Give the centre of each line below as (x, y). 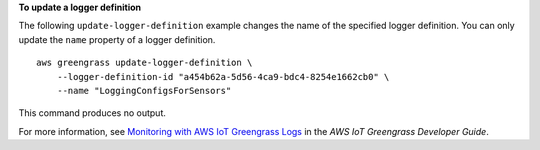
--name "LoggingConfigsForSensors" (144, 90)
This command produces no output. (92, 113)
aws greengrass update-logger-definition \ (144, 63)
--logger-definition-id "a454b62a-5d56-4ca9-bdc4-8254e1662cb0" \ (223, 76)
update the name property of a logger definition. (117, 39)
